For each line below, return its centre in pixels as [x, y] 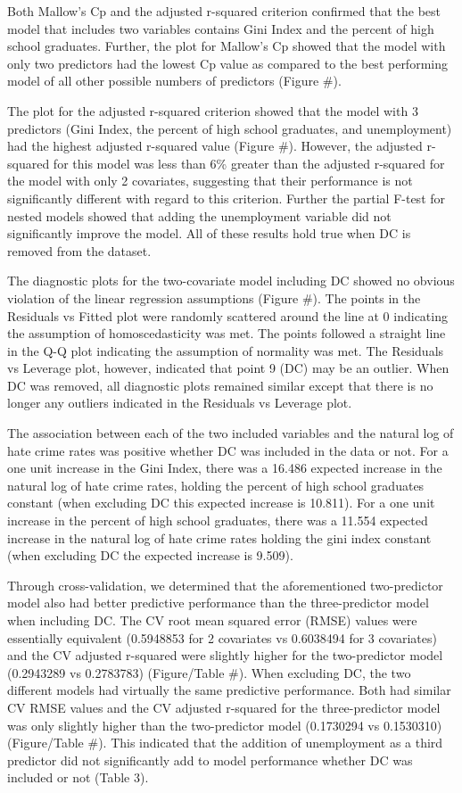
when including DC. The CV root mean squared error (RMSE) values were [212, 620]
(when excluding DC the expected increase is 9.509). [150, 555]
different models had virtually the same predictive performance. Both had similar [229, 690]
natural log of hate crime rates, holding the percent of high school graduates [216, 485]
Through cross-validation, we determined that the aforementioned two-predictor [225, 585]
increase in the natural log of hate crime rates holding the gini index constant [219, 537]
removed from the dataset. [79, 250]
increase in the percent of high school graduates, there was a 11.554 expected [218, 520]
